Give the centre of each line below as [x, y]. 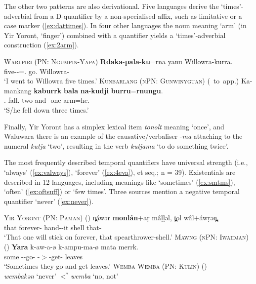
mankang [18, 90]
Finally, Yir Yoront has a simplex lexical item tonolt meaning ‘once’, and [114, 126]
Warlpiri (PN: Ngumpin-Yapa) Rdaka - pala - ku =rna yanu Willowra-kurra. [118, 61]
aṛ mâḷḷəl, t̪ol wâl [169, 218]
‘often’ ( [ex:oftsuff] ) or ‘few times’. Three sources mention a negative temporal [122, 191]
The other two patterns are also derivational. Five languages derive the [111, 6]
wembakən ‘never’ [30, 275]
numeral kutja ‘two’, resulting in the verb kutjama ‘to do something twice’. [116, 145]
